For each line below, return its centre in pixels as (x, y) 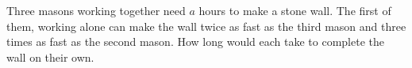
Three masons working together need (96, 10)
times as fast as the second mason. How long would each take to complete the (195, 42)
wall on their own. (50, 57)
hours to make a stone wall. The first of (295, 10)
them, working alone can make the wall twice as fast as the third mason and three (206, 26)
